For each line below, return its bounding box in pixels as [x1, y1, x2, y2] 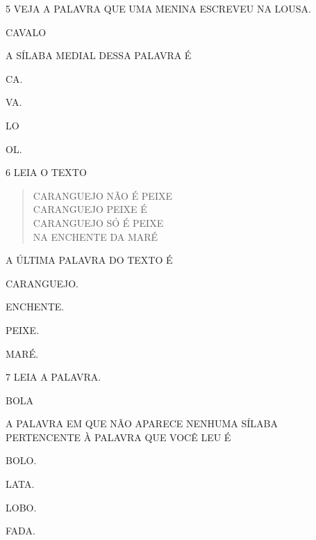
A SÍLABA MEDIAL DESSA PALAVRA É [6, 48, 192, 63]
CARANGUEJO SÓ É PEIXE [33, 215, 164, 230]
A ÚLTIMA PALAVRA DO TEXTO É [6, 253, 173, 267]
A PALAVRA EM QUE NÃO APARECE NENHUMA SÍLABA [6, 416, 278, 431]
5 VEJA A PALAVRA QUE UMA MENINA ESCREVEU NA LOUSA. [6, 1, 311, 15]
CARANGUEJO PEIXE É [33, 202, 147, 216]
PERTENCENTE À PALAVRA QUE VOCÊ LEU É [6, 429, 231, 444]
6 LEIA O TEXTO [6, 165, 87, 180]
